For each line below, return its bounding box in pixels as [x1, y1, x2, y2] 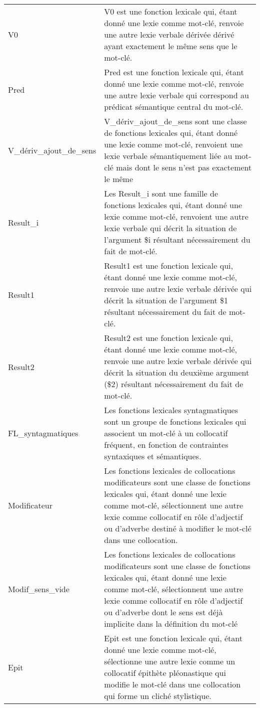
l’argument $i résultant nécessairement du [104, 234, 250, 245]
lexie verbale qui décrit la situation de [104, 222, 237, 234]
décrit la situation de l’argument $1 [104, 294, 228, 306]
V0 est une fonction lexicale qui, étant [104, 6, 237, 17]
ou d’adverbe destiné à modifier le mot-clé [104, 522, 251, 534]
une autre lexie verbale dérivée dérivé [104, 29, 234, 40]
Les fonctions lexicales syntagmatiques [104, 404, 238, 416]
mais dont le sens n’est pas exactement [116, 161, 252, 173]
